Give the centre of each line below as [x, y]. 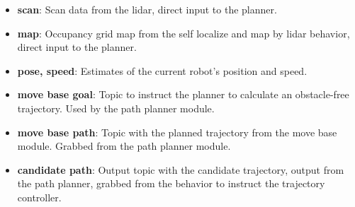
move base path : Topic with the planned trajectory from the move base [177, 132]
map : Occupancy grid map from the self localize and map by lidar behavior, [184, 33]
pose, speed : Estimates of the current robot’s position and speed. [162, 70]
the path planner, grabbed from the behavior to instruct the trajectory [171, 183]
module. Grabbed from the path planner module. [124, 146]
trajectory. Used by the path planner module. [116, 108]
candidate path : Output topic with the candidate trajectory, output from [181, 169]
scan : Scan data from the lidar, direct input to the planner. [147, 9]
